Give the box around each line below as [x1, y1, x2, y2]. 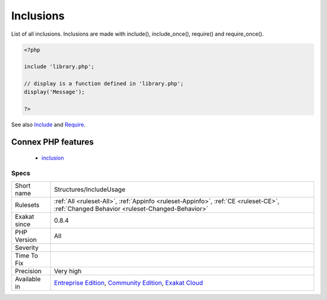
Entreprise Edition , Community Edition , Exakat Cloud [54, 278, 203, 287]
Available [15, 275, 41, 283]
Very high [54, 267, 82, 275]
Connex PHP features [11, 137, 94, 148]
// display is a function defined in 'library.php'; [24, 80, 184, 87]
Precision [15, 267, 42, 275]
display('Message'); [24, 88, 85, 96]
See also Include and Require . [11, 121, 86, 128]
